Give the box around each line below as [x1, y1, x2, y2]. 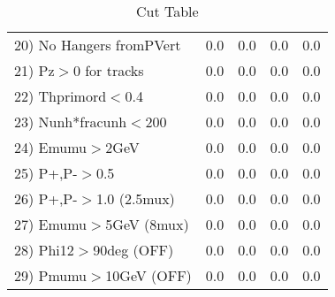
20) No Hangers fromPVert [14, 34, 181, 55]
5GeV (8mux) [105, 214, 189, 234]
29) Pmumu [14, 265, 88, 286]
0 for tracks [72, 60, 144, 80]
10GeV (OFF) [105, 265, 192, 286]
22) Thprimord [14, 86, 107, 106]
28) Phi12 [14, 240, 74, 260]
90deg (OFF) [93, 240, 174, 260]
